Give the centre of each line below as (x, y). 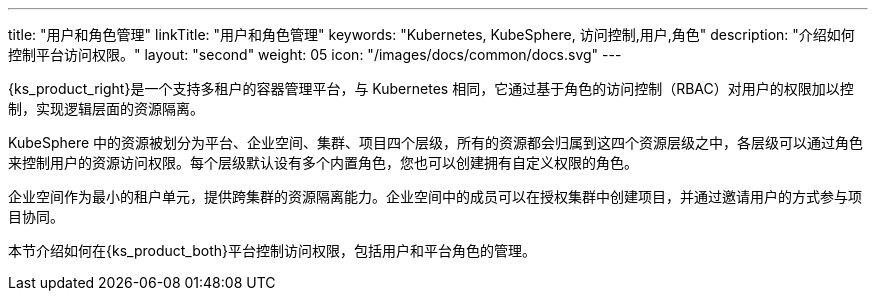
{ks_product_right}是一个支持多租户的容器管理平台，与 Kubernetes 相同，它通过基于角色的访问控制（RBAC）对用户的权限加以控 (431, 88)
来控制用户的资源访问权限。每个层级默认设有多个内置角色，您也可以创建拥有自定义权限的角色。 (323, 162)
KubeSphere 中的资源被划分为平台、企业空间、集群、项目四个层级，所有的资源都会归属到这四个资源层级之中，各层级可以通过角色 (436, 142)
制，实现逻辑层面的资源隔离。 (106, 108)
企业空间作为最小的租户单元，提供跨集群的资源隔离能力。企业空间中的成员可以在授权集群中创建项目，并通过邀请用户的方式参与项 (435, 196)
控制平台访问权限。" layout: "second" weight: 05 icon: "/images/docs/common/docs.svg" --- (315, 54)
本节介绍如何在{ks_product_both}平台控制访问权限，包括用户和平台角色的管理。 (272, 250)
